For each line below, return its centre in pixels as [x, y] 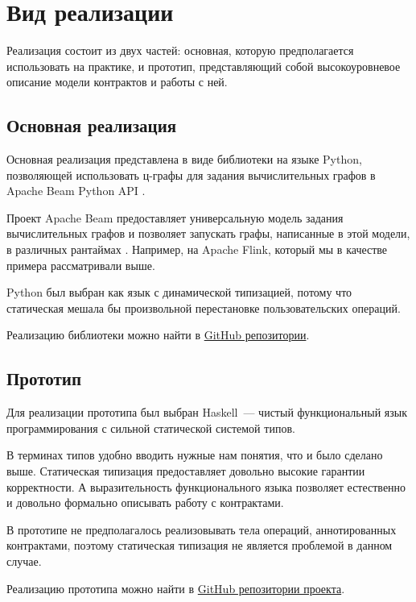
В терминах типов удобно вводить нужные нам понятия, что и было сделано [195, 455]
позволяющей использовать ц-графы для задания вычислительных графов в [191, 174]
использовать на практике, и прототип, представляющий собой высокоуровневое [204, 66]
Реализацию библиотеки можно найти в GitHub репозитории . [158, 335]
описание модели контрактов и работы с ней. [117, 82]
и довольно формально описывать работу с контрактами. [145, 502]
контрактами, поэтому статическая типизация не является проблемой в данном [200, 545]
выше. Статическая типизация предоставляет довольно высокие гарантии [186, 471]
